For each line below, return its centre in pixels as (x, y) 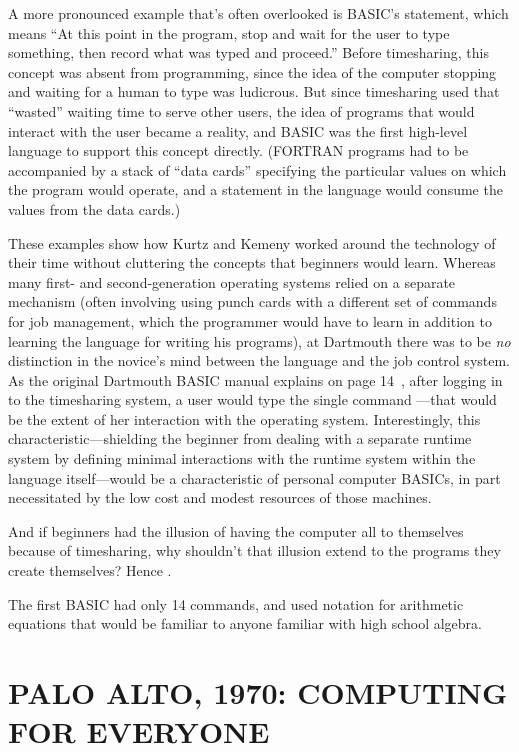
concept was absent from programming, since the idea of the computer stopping (252, 71)
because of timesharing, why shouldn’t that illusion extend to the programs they (254, 550)
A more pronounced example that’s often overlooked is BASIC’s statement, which (258, 13)
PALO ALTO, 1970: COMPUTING (258, 692)
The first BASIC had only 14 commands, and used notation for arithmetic (236, 603)
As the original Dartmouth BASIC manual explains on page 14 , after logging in (255, 379)
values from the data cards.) (94, 208)
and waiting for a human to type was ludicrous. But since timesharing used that (254, 91)
